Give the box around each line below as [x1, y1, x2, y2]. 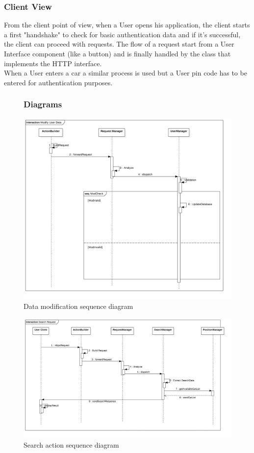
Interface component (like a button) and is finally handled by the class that [4, 49, 231, 58]
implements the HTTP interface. [4, 58, 102, 68]
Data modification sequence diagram [24, 301, 133, 311]
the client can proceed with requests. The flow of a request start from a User [4, 39, 234, 49]
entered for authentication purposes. [4, 77, 113, 87]
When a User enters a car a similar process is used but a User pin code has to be [4, 68, 247, 78]
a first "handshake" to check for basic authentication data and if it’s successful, [4, 29, 241, 39]
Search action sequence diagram [24, 439, 119, 450]
